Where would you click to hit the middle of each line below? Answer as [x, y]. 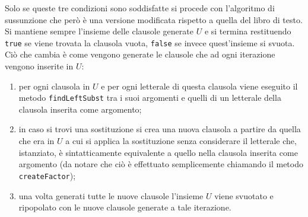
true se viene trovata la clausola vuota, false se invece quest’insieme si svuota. [150, 42]
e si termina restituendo [248, 31]
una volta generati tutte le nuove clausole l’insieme [111, 195]
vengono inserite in [39, 66]
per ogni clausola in [54, 86]
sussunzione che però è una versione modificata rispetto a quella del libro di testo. [154, 19]
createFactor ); [47, 175]
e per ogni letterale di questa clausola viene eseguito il [199, 86]
